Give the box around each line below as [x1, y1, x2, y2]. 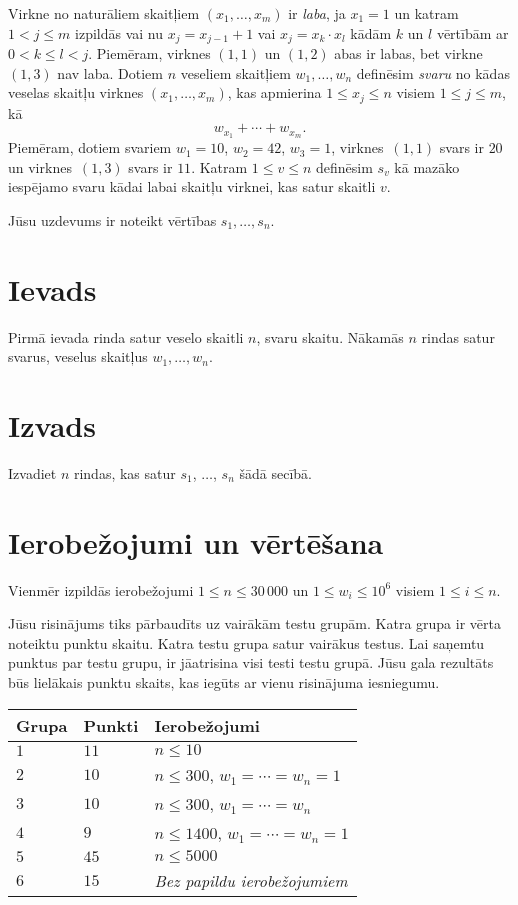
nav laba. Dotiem [57, 62, 163, 83]
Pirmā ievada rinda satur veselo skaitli [8, 326, 244, 347]
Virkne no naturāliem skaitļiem [8, 3, 200, 23]
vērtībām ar [436, 22, 509, 43]
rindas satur [421, 326, 495, 347]
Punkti [83, 713, 139, 737]
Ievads [8, 268, 97, 309]
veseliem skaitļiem [180, 62, 291, 83]
